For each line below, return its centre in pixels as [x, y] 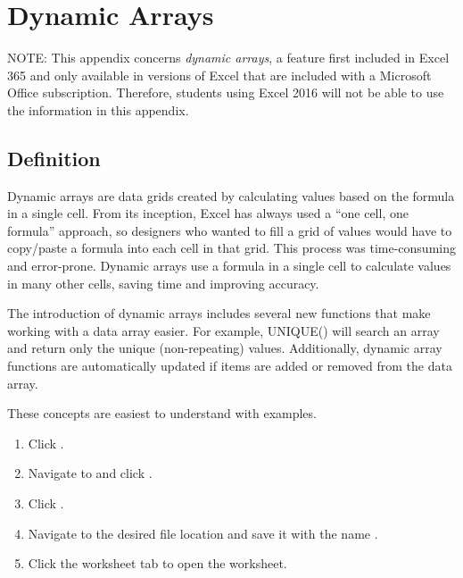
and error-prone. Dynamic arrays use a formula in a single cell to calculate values [229, 266]
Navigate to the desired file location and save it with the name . [203, 533]
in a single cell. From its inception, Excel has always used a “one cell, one [208, 213]
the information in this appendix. [98, 109]
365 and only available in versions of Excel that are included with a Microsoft [219, 75]
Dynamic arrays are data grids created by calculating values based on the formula [231, 195]
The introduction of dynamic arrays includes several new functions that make [219, 313]
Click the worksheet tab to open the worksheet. [157, 563]
